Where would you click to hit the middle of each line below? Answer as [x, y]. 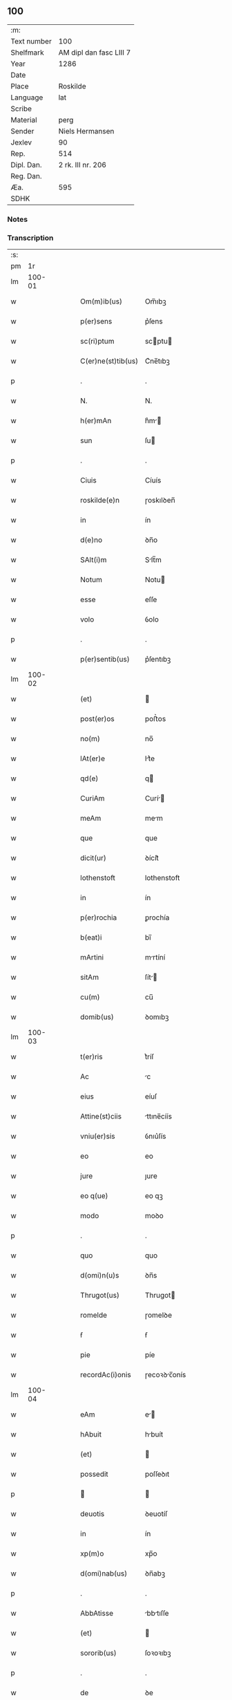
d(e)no [91, 540]
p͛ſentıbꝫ [158, 660]
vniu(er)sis [98, 1137]
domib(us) [97, 1017]
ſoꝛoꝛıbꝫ [158, 1653]
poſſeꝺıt [157, 1474]
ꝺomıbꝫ [157, 1017]
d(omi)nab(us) [104, 1573]
